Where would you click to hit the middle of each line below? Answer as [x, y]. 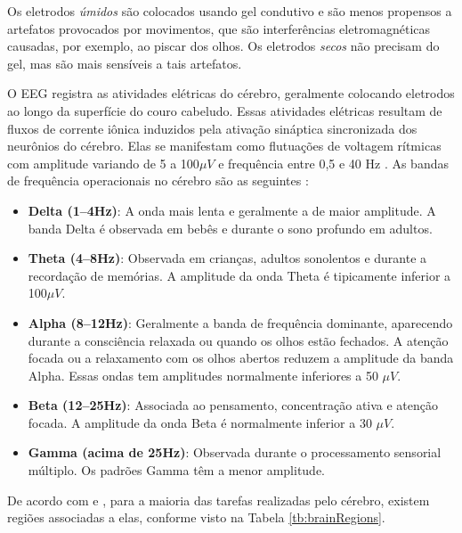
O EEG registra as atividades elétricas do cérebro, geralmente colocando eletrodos [231, 93]
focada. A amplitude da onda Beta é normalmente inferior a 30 [200, 422]
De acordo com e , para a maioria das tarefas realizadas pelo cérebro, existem [219, 500]
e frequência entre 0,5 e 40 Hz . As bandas [333, 163]
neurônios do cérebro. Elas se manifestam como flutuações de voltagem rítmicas [224, 146]
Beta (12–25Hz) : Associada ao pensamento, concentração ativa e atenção [233, 405]
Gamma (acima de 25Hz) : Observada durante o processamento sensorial [235, 452]
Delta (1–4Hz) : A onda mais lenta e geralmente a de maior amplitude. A [232, 210]
